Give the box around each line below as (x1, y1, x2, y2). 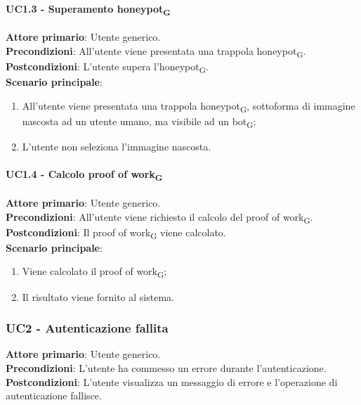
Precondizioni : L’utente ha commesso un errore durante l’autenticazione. (6, 360, 327, 375)
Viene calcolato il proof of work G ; (22, 264, 167, 281)
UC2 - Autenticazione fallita (6, 319, 169, 337)
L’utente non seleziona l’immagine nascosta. (22, 139, 211, 154)
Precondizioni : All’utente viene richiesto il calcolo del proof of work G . (6, 209, 313, 226)
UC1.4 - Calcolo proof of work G (6, 167, 163, 183)
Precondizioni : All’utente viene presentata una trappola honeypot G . (6, 43, 306, 60)
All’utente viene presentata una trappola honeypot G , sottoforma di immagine (22, 98, 355, 115)
